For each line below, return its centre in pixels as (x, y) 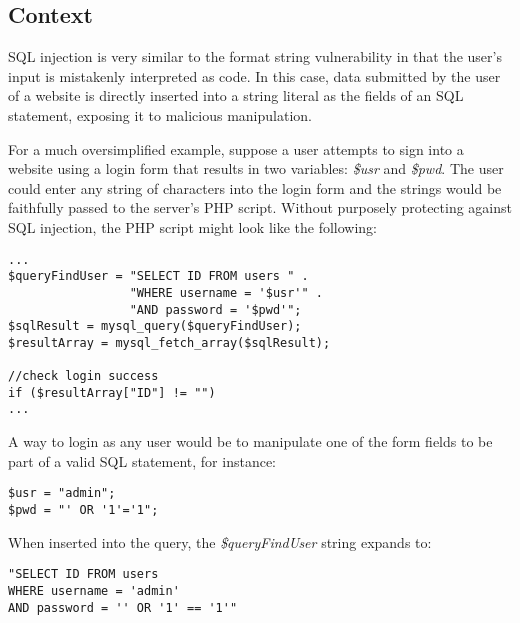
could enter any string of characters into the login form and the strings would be (255, 187)
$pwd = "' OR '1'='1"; (83, 509)
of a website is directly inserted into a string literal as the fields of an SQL (236, 95)
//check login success (83, 376)
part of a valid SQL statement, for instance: (142, 460)
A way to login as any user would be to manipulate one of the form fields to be (250, 441)
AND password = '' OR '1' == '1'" (123, 607)
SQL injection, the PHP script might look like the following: (193, 226)
